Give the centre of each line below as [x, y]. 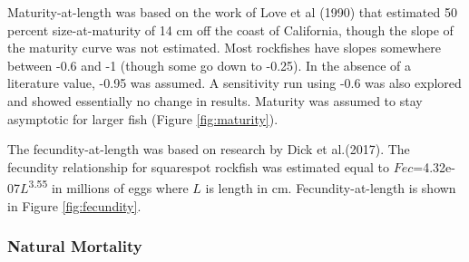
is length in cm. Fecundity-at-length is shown [331, 188]
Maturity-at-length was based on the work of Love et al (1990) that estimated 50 [232, 12]
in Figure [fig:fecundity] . [74, 205]
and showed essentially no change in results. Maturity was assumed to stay [215, 100]
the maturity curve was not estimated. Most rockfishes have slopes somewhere [224, 48]
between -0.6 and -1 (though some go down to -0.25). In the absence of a [209, 65]
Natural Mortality [75, 246]
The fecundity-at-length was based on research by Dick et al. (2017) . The [209, 149]
